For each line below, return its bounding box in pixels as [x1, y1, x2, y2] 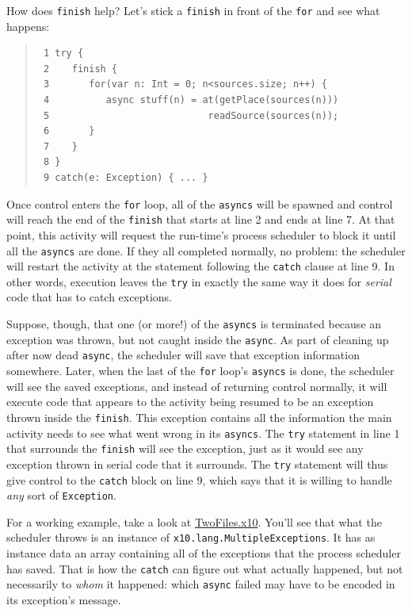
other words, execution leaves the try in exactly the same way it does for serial [6, 273, 391, 289]
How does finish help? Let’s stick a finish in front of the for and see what [6, 2, 380, 18]
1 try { [43, 48, 84, 59]
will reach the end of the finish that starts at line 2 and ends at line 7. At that [6, 211, 395, 228]
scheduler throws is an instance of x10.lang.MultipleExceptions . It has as [6, 529, 376, 546]
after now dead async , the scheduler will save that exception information [6, 347, 360, 363]
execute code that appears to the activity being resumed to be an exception [6, 393, 374, 410]
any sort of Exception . [6, 487, 116, 504]
